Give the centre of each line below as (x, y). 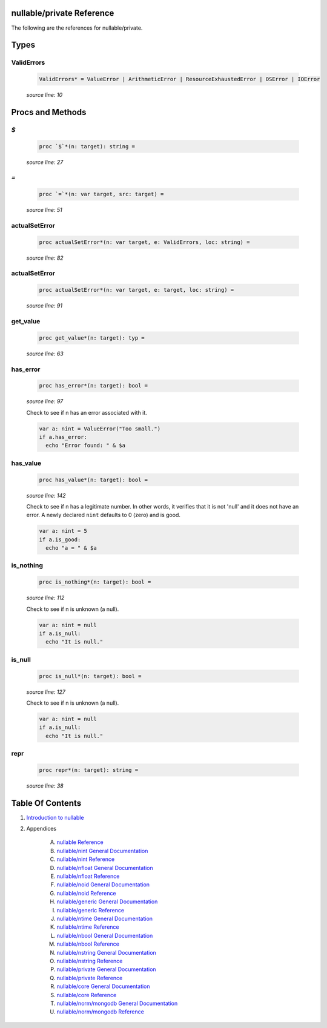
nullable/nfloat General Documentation (105, 868)
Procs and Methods (49, 112)
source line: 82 (45, 258)
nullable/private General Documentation (107, 969)
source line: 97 (45, 401)
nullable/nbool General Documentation (105, 935)
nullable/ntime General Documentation (105, 918)
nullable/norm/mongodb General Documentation (117, 1003)
